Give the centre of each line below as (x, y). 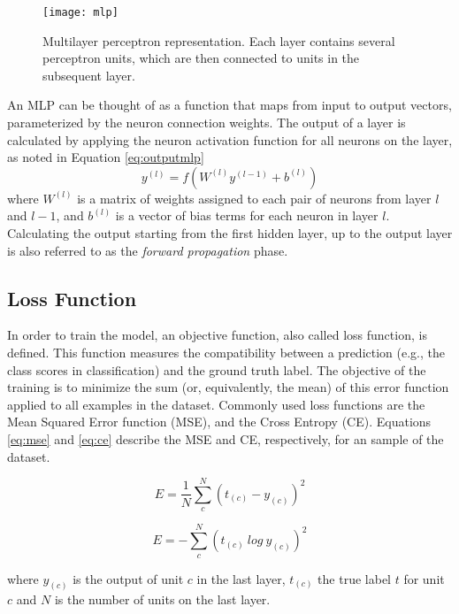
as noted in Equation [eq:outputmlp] (106, 157)
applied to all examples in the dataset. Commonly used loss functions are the (216, 404)
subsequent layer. (89, 75)
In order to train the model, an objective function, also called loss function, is (217, 335)
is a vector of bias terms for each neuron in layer (247, 215)
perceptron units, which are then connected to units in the (201, 58)
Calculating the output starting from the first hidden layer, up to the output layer (230, 233)
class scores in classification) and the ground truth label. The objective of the (217, 369)
